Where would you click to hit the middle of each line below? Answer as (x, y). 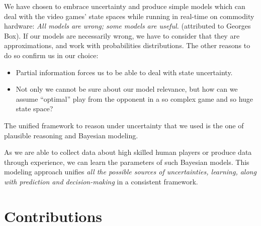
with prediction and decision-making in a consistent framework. (101, 181)
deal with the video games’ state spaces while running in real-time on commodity (129, 16)
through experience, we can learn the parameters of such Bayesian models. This (127, 162)
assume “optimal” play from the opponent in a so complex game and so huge (135, 98)
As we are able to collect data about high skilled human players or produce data (128, 152)
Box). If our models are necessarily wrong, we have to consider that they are (122, 35)
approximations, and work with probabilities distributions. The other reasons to (127, 45)
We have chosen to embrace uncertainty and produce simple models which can (125, 6)
